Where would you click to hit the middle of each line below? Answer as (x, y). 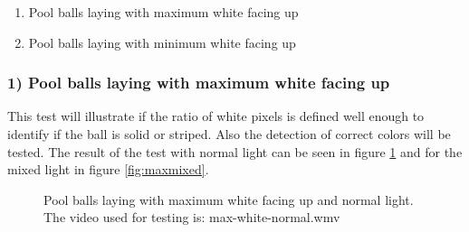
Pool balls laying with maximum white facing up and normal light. (229, 199)
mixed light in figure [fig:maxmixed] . (108, 169)
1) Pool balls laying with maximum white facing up (199, 83)
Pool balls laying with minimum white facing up (162, 42)
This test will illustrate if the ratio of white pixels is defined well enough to (216, 116)
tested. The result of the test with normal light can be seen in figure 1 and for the (235, 151)
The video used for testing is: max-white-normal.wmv (192, 217)
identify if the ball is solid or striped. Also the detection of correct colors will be (229, 134)
